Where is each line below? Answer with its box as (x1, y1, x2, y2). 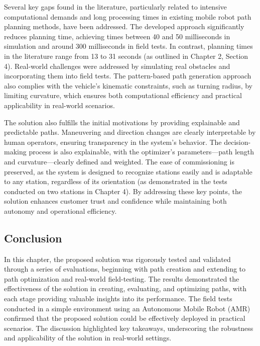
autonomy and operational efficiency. (4, 205, 117, 216)
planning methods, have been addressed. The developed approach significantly (4, 21, 244, 32)
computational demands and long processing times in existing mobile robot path (4, 11, 251, 22)
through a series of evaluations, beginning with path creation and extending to (4, 264, 246, 274)
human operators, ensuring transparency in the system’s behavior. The (4, 136, 222, 147)
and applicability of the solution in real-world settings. (4, 332, 172, 343)
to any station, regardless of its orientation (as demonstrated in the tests (4, 176, 227, 187)
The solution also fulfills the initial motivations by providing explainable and (4, 117, 240, 127)
